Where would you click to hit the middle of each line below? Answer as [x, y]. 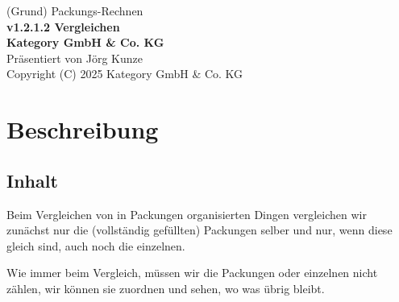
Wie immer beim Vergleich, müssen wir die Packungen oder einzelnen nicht [192, 273]
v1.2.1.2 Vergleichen [63, 26]
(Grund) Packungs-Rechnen [75, 10]
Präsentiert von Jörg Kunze [75, 58]
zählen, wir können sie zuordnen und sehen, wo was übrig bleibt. [166, 288]
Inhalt [32, 180]
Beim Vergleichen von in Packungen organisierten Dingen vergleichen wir [187, 214]
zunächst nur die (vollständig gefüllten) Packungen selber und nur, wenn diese [199, 230]
